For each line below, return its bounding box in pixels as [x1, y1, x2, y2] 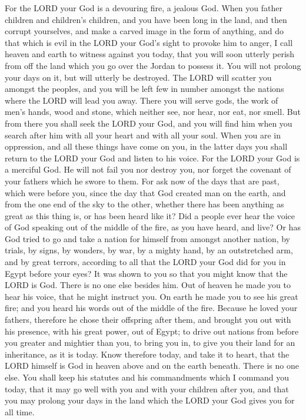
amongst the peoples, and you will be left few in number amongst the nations [5, 82, 284, 95]
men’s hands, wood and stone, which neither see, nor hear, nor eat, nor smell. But [5, 105, 301, 118]
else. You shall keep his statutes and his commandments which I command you [5, 371, 290, 383]
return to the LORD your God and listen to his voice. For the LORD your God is [5, 151, 300, 164]
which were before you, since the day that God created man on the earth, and [5, 186, 286, 199]
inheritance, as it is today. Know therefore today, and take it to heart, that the [5, 348, 290, 360]
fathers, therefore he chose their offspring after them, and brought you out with [5, 313, 291, 326]
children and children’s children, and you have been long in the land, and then [5, 13, 287, 25]
